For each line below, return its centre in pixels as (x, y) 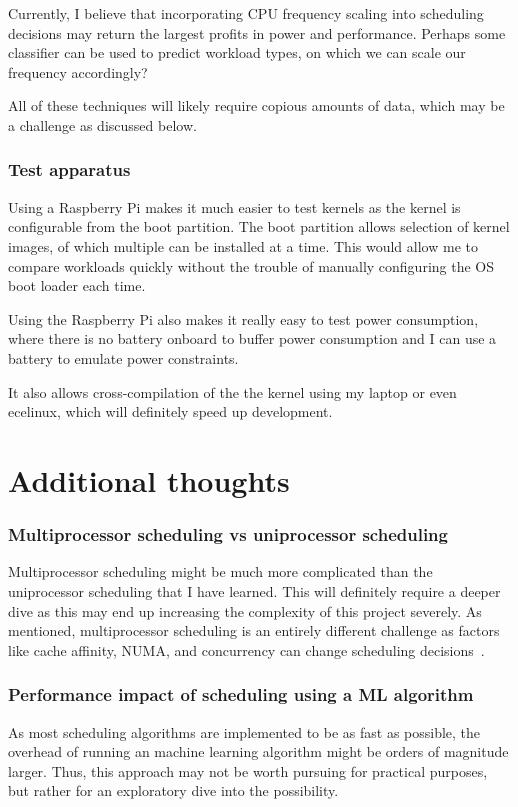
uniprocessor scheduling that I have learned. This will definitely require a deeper (254, 590)
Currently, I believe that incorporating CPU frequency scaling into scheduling (246, 13)
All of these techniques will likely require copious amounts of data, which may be (256, 105)
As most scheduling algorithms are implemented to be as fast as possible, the (244, 731)
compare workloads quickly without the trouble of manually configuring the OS (251, 265)
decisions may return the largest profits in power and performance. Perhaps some (257, 32)
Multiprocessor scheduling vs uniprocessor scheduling (228, 534)
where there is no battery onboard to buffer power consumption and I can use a (252, 338)
